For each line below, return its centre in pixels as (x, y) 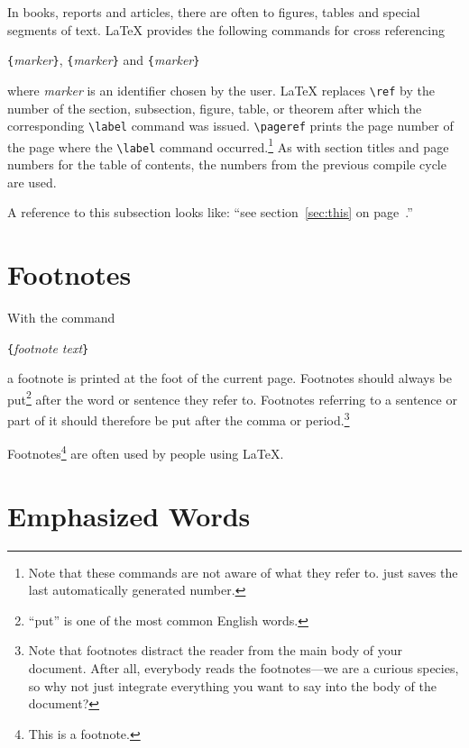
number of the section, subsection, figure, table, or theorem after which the (215, 108)
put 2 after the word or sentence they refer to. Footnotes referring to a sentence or (232, 397)
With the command (61, 317)
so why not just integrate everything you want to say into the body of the (232, 685)
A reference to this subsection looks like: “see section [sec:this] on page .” (210, 212)
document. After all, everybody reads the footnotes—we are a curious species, (244, 668)
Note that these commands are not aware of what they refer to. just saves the (243, 572)
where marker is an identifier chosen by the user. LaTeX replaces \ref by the (221, 90)
